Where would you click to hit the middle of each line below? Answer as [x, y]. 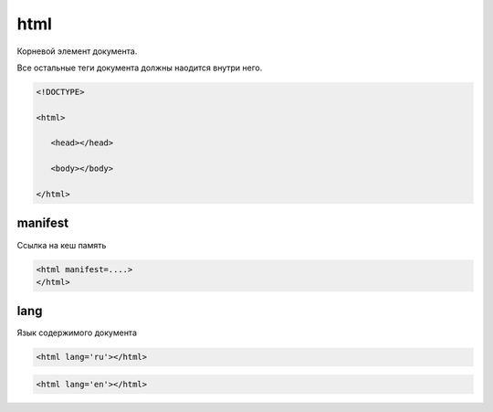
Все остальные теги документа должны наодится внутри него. [140, 68]
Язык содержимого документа [77, 333]
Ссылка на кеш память [62, 245]
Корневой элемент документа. [77, 51]
